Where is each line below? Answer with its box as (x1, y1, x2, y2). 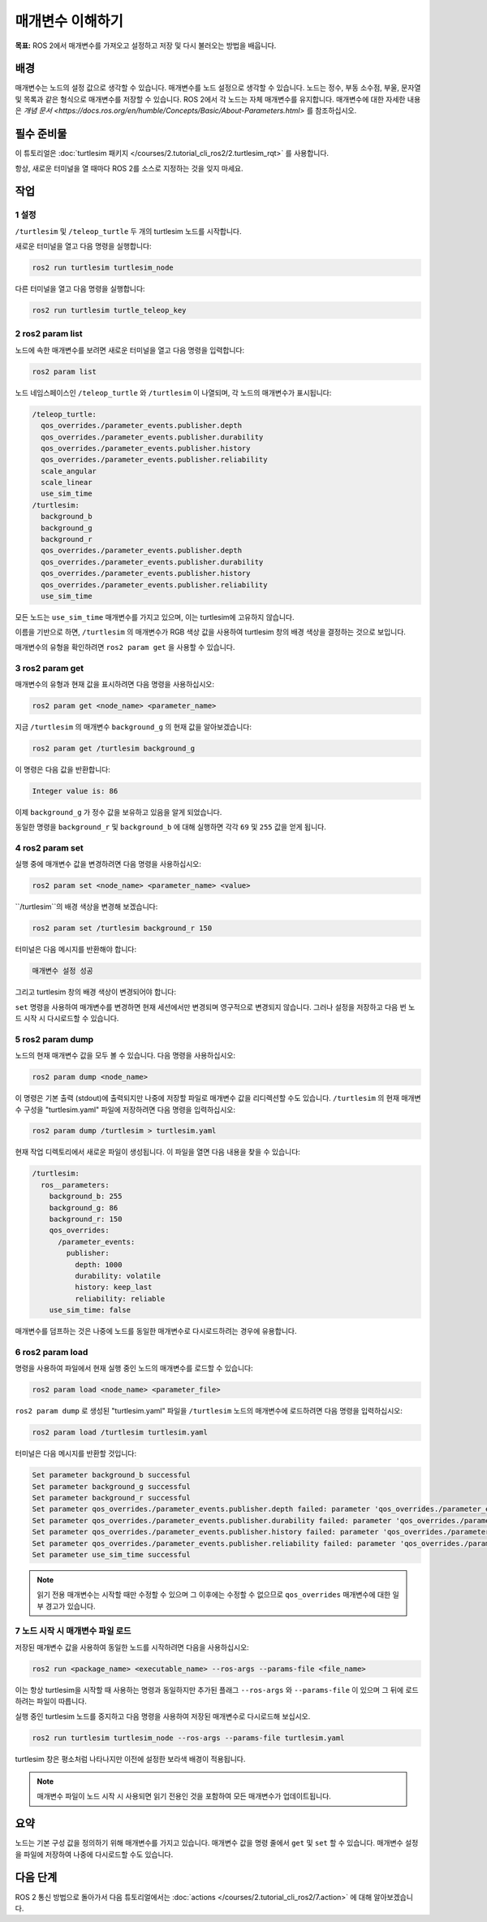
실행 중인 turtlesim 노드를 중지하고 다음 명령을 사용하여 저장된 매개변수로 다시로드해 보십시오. (15, 1711, 311, 1721)
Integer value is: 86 (32, 786, 119, 795)
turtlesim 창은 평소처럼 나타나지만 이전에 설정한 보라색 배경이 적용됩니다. (15, 1754, 246, 1764)
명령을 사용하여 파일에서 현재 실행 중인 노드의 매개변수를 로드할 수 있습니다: (15, 1363, 253, 1373)
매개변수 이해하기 (15, 12, 123, 30)
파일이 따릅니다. (37, 1696, 87, 1706)
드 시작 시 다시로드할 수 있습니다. (15, 1014, 119, 1023)
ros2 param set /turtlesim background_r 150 (32, 924, 213, 933)
